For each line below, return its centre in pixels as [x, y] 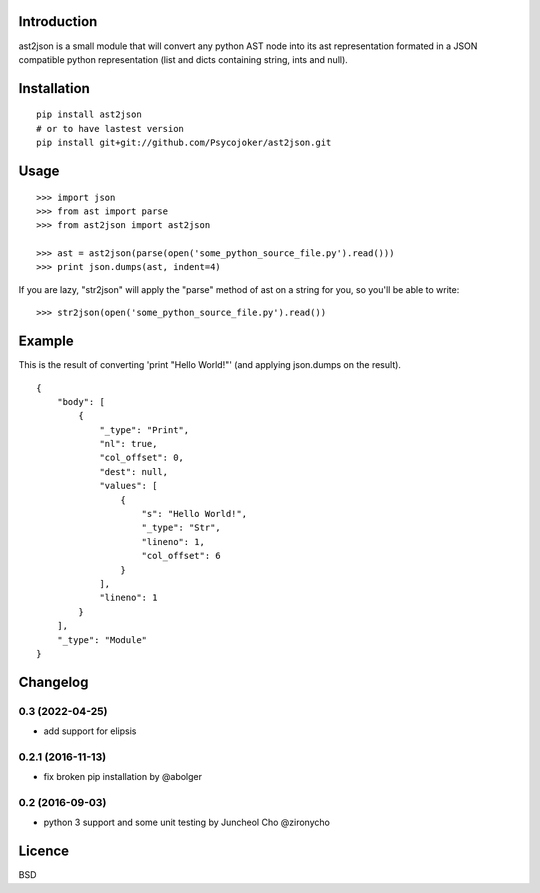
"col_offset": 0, [142, 458]
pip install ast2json [89, 114]
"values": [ [128, 486]
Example [46, 341]
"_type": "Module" [102, 639]
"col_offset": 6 [181, 556]
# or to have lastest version [110, 128]
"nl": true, [128, 444]
